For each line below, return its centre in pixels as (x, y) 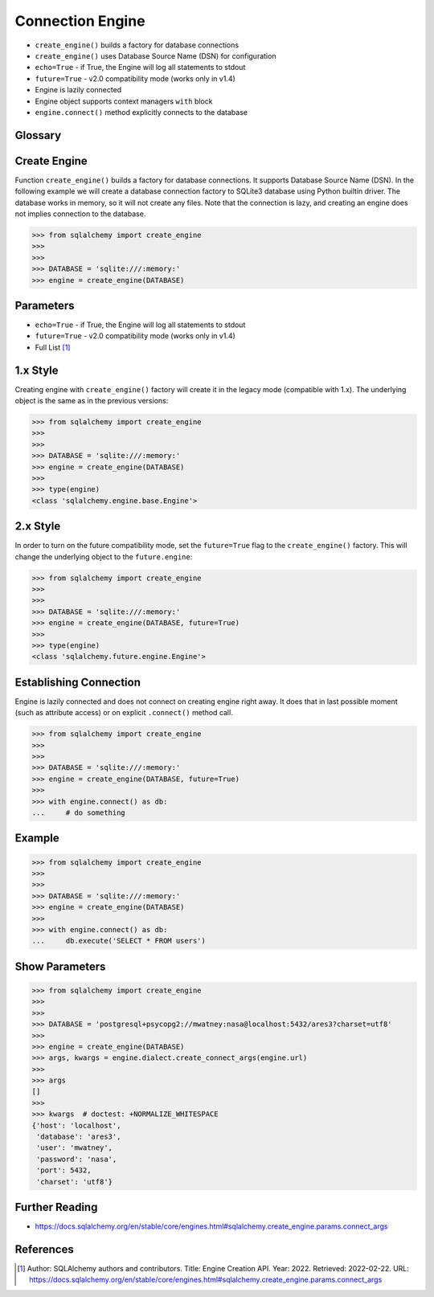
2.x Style (38, 526)
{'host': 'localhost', (76, 1125)
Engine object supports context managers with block (124, 101)
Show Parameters (60, 966)
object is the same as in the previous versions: (92, 401)
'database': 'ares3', (79, 1137)
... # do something (79, 813)
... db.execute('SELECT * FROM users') (119, 941)
